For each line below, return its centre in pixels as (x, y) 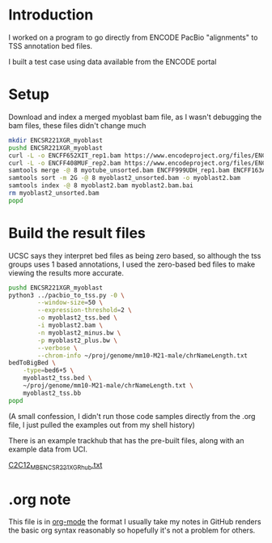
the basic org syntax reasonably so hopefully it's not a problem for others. (132, 530)
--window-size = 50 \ (70, 303)
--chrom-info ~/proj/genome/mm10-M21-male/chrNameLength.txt (143, 355)
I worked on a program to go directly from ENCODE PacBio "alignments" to (133, 37)
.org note (40, 499)
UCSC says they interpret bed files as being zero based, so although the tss (135, 255)
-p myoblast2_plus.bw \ (77, 340)
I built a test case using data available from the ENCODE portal (113, 62)
